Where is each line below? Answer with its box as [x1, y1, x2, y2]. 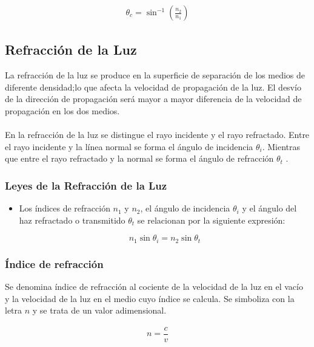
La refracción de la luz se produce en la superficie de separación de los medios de [5, 69, 305, 81]
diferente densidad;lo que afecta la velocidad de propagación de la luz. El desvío [5, 80, 301, 93]
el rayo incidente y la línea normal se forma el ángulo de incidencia [5, 140, 253, 153]
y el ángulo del [242, 202, 297, 215]
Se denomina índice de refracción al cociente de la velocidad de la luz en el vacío [5, 280, 303, 293]
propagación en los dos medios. [5, 105, 120, 117]
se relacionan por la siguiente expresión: [137, 213, 286, 226]
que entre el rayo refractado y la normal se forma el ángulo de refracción [5, 152, 274, 165]
